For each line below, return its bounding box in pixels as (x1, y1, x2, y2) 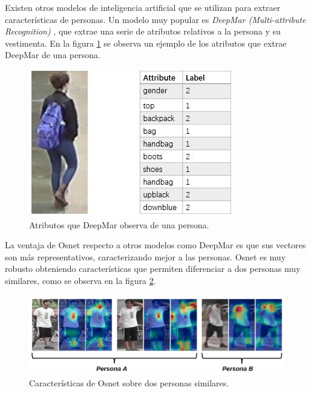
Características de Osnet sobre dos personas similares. (29, 376, 229, 389)
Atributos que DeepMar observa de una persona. (29, 218, 209, 231)
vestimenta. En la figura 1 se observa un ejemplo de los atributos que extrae (5, 36, 287, 49)
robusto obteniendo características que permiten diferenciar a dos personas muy (5, 262, 301, 275)
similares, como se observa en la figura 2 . (5, 274, 156, 286)
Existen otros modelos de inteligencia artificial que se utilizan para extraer (5, 1, 281, 13)
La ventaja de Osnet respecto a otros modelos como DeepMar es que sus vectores (5, 239, 306, 251)
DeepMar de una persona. (5, 48, 100, 61)
